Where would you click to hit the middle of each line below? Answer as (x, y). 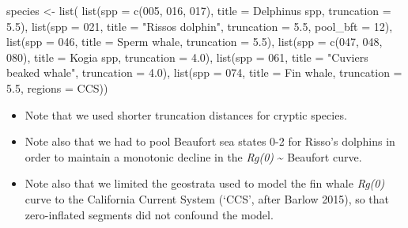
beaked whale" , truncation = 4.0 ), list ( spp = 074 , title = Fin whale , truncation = (204, 72)
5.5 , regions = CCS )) (57, 87)
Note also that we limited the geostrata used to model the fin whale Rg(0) (205, 183)
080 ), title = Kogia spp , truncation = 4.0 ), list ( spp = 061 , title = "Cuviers (187, 57)
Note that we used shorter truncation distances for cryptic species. (186, 114)
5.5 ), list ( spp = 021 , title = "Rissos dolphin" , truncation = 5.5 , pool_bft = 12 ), (200, 26)
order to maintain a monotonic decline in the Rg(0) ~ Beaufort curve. (193, 156)
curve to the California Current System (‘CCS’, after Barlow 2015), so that (207, 198)
